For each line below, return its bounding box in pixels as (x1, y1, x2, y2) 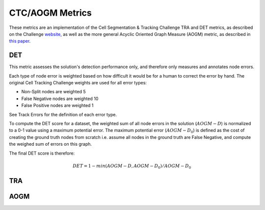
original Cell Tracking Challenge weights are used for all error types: (9, 80, 147, 86)
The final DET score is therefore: (9, 150, 75, 156)
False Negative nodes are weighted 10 (21, 96, 99, 102)
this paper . (9, 38, 31, 44)
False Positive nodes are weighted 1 (21, 103, 94, 108)
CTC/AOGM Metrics (9, 7, 92, 18)
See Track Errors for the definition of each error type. (9, 111, 117, 117)
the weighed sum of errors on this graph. (9, 141, 92, 147)
